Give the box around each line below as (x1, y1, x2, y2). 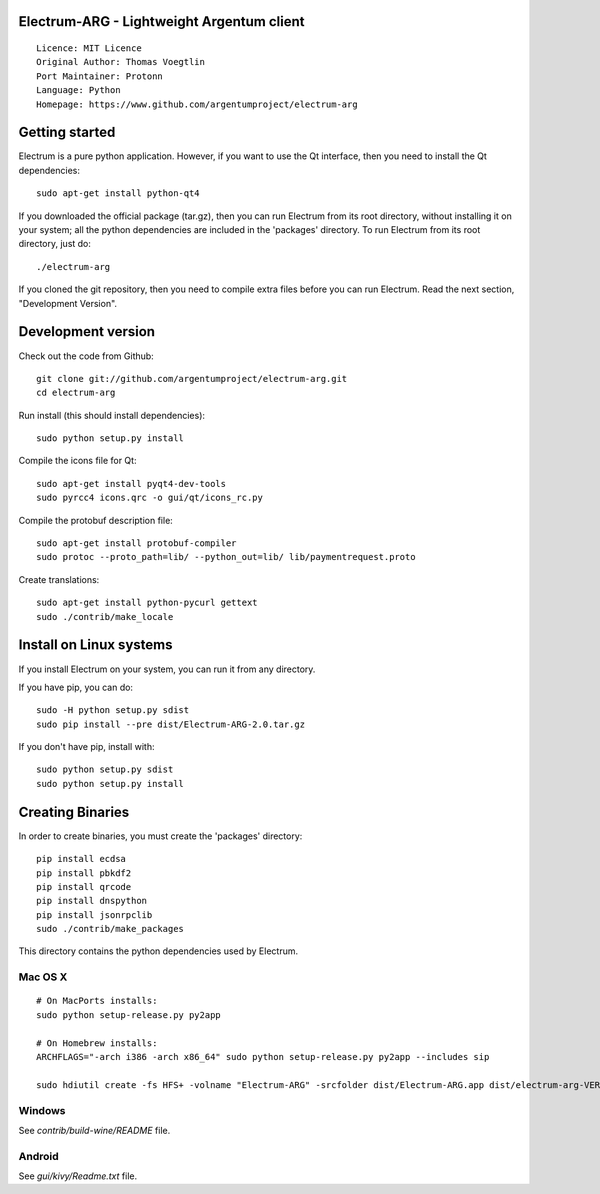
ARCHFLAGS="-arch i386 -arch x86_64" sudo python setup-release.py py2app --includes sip (36, 1051, 490, 1062)
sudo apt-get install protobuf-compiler (36, 538, 237, 549)
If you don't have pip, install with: (18, 741, 155, 753)
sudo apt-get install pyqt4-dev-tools (36, 478, 227, 489)
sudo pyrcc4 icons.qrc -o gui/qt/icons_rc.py (36, 492, 264, 504)
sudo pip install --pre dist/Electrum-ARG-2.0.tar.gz (36, 718, 305, 730)
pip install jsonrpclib (36, 909, 153, 920)
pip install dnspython (36, 895, 148, 907)
